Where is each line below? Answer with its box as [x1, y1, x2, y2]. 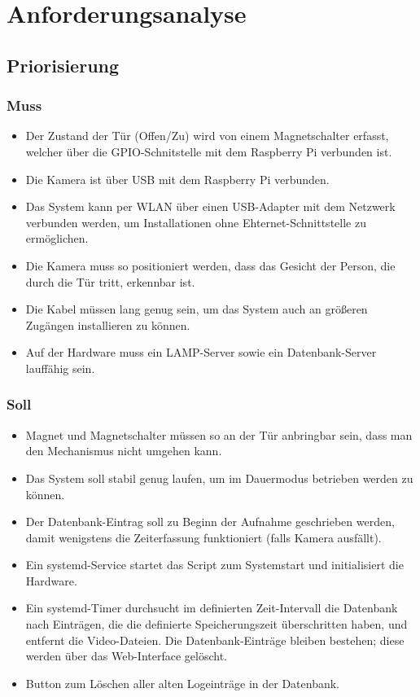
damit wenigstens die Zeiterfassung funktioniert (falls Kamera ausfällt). [25, 528, 382, 546]
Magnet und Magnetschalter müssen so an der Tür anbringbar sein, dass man [25, 426, 413, 443]
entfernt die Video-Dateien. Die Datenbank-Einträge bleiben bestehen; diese [25, 631, 405, 648]
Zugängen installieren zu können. [25, 316, 190, 333]
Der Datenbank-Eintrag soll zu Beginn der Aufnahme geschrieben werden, [25, 513, 395, 530]
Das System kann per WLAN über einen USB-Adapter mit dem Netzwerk [25, 198, 396, 215]
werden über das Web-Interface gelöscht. [25, 647, 227, 664]
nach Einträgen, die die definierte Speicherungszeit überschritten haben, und [25, 616, 408, 633]
